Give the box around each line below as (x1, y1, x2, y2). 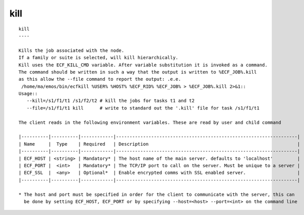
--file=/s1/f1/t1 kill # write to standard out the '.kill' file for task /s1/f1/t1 (26, 105, 260, 111)
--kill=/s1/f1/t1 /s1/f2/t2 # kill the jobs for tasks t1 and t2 (26, 98, 195, 104)
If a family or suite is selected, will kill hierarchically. (18, 55, 179, 61)
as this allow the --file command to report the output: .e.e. (18, 76, 181, 82)
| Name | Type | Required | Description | (18, 141, 300, 147)
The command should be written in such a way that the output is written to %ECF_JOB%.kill (18, 69, 257, 75)
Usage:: (18, 91, 38, 97)
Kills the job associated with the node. (18, 47, 124, 53)
